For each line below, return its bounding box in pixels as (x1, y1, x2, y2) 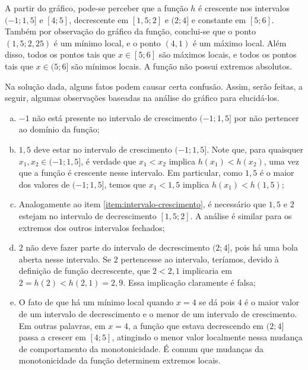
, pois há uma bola (230, 241, 298, 254)
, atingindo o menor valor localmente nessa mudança (112, 331, 303, 343)
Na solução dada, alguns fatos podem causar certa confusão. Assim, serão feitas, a (5, 80, 303, 92)
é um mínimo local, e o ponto (53, 36, 161, 49)
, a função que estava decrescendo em (128, 319, 264, 331)
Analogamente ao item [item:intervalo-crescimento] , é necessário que (18, 198, 266, 210)
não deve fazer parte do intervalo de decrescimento (26, 241, 210, 254)
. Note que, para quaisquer (207, 143, 303, 155)
